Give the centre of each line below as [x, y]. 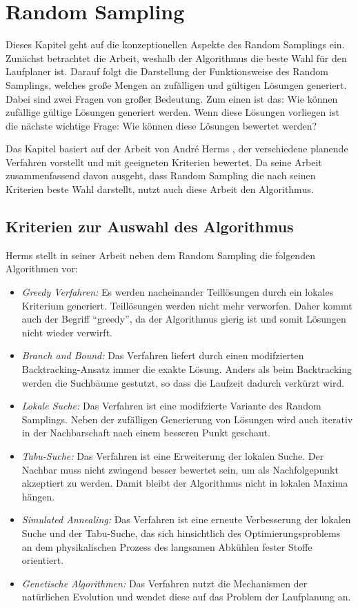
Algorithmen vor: [42, 268]
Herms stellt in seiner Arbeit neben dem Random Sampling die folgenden [160, 255]
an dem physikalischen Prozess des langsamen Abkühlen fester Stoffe [167, 546]
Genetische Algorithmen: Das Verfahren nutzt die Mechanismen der [165, 583]
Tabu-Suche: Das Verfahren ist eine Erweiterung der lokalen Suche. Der [173, 455]
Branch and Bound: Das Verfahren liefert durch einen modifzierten [163, 355]
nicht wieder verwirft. [67, 332]
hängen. [38, 496]
